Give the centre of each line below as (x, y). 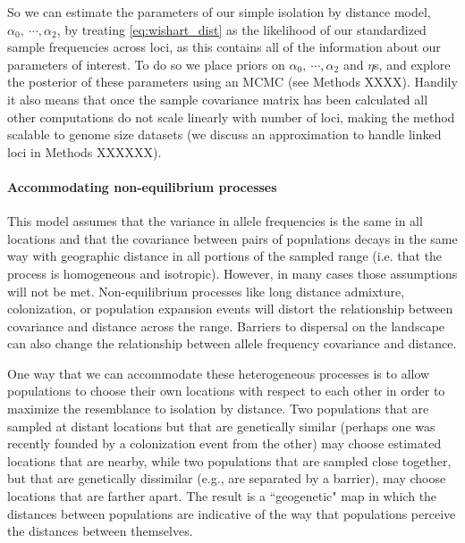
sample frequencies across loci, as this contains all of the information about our (224, 47)
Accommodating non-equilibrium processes (142, 186)
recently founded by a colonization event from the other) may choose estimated (224, 443)
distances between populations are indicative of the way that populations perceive (232, 513)
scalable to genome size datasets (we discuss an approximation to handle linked (224, 134)
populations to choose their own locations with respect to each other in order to (226, 391)
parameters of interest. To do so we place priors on (146, 64)
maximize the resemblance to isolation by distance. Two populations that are (218, 409)
